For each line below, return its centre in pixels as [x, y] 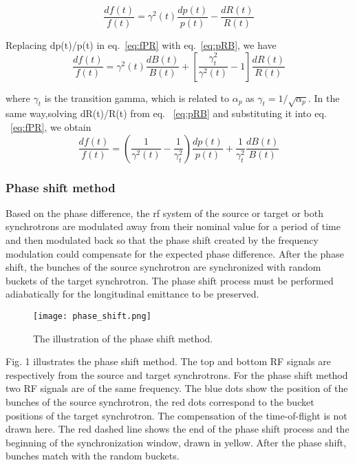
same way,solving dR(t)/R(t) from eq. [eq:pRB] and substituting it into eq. [166, 113]
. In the [324, 97]
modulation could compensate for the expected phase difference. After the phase [175, 253]
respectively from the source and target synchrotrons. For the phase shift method [177, 374]
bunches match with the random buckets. [93, 456]
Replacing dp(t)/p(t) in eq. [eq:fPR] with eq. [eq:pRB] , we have [141, 45]
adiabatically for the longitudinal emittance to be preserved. [132, 294]
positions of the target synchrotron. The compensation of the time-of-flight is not [176, 415]
